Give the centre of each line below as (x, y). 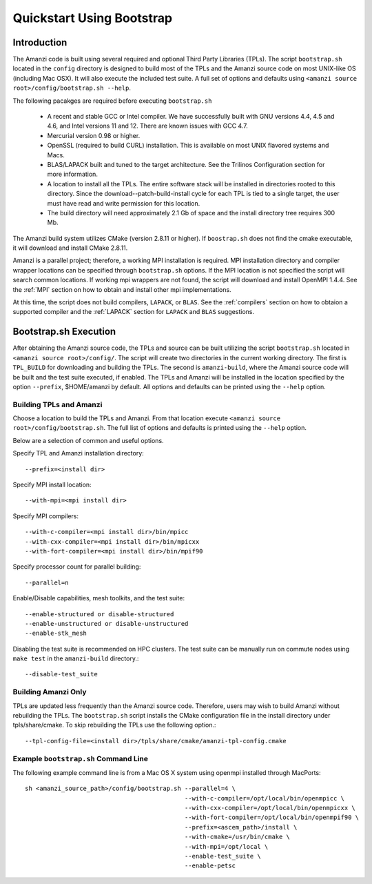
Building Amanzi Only (50, 692)
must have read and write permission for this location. (124, 203)
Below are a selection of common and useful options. (89, 440)
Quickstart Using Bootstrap (92, 18)
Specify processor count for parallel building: (77, 567)
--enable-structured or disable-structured (100, 614)
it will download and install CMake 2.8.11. (70, 248)
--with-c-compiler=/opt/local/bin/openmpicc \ (264, 798)
